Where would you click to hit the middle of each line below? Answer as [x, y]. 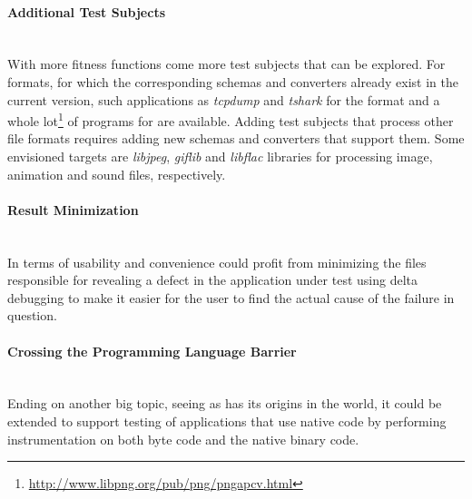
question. [32, 315]
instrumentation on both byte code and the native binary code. [183, 439]
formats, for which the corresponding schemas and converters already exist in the [233, 81]
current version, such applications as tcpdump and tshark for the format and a [224, 99]
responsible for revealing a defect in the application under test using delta [212, 280]
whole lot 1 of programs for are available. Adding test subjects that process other [231, 119]
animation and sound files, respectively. [117, 174]
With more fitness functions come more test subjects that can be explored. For [226, 64]
